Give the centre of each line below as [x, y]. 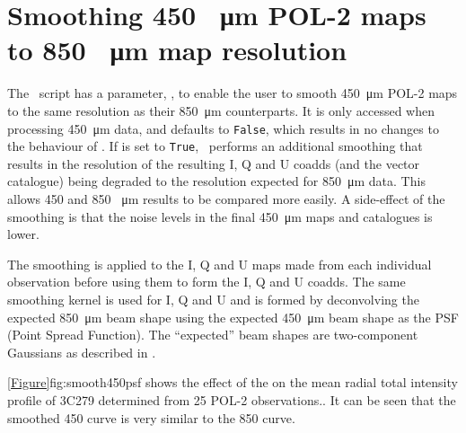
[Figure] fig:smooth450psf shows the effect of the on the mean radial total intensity [233, 382]
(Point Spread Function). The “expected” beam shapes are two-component [213, 335]
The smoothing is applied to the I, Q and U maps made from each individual [220, 264]
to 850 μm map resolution [177, 50]
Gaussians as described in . [82, 352]
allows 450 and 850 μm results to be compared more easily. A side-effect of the [226, 199]
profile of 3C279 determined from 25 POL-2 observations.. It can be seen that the [232, 399]
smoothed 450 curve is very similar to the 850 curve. [151, 417]
